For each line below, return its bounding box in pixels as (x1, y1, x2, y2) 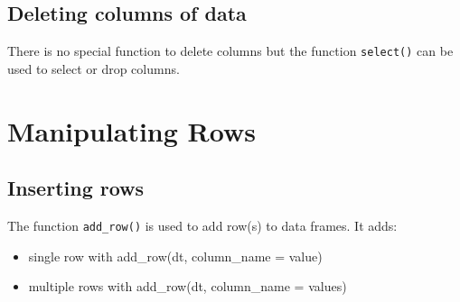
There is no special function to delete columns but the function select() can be (7, 41, 454, 60)
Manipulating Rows (7, 112, 256, 149)
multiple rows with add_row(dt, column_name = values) (28, 277, 347, 296)
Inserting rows (7, 174, 145, 202)
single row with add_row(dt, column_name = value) (28, 246, 323, 265)
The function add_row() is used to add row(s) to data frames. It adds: (7, 216, 398, 235)
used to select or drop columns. (7, 59, 180, 78)
